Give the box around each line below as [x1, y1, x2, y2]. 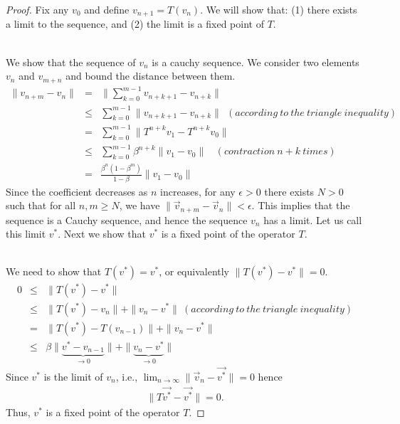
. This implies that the [251, 198, 350, 213]
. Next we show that [58, 226, 146, 241]
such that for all [6, 198, 76, 213]
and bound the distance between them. [65, 68, 236, 83]
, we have [119, 198, 160, 213]
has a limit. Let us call [263, 212, 362, 227]
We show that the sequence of [6, 54, 136, 69]
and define [84, 2, 130, 16]
